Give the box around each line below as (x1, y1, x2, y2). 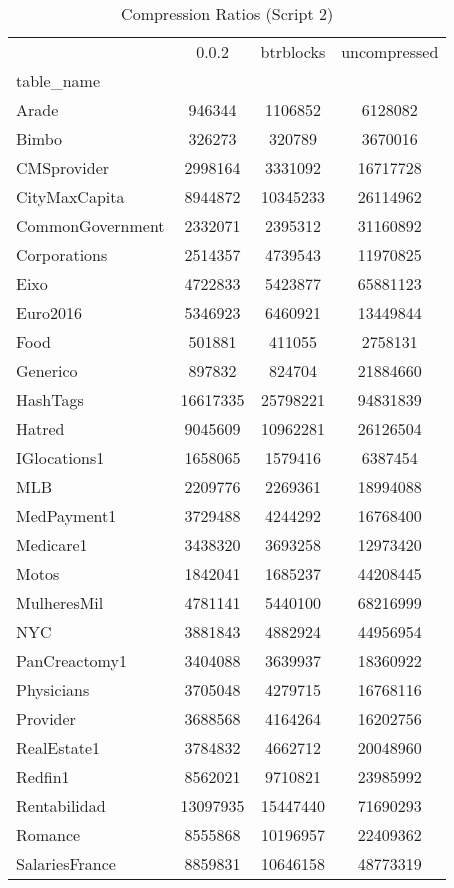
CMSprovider (16, 156, 110, 179)
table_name (16, 69, 101, 92)
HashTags (16, 388, 84, 411)
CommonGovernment (16, 214, 165, 237)
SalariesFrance (16, 852, 116, 875)
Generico (16, 359, 78, 382)
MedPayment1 (16, 504, 117, 527)
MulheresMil (16, 591, 104, 614)
